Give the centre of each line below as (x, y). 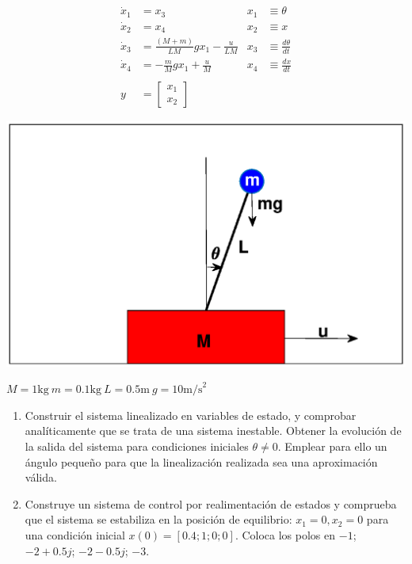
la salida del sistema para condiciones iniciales (137, 446)
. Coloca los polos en (285, 534)
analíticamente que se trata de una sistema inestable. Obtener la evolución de (213, 431)
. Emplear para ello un (332, 446)
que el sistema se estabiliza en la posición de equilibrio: (158, 519)
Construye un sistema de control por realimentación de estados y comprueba (211, 503)
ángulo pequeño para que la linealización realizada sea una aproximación (201, 461)
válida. (41, 477)
